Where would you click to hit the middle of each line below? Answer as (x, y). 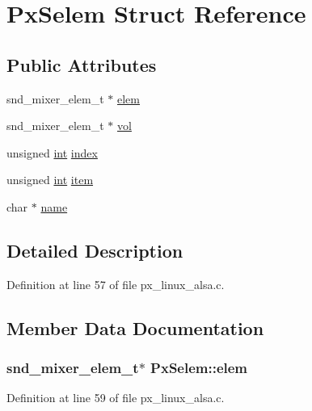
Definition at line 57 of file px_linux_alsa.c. (116, 284)
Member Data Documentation (135, 327)
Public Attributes (82, 64)
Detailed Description (95, 250)
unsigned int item (50, 180)
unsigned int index (52, 152)
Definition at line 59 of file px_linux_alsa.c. (116, 398)
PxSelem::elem (199, 368)
